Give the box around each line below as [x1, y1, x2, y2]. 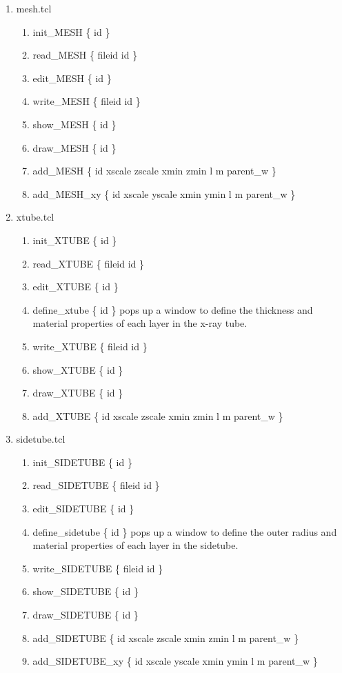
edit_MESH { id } [32, 70, 112, 85]
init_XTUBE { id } [32, 232, 117, 247]
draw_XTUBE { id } [32, 385, 123, 400]
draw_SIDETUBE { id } [32, 607, 139, 622]
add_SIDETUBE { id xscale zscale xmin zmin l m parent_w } [32, 630, 299, 645]
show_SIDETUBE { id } [32, 584, 139, 599]
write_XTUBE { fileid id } [32, 339, 148, 353]
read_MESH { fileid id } [32, 48, 138, 62]
